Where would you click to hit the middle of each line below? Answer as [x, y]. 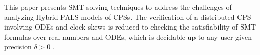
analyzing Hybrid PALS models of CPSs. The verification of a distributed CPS [128, 17]
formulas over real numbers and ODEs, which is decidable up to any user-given [128, 36]
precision [18, 47]
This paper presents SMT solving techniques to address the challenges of [118, 7]
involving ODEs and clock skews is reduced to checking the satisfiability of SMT [130, 27]
